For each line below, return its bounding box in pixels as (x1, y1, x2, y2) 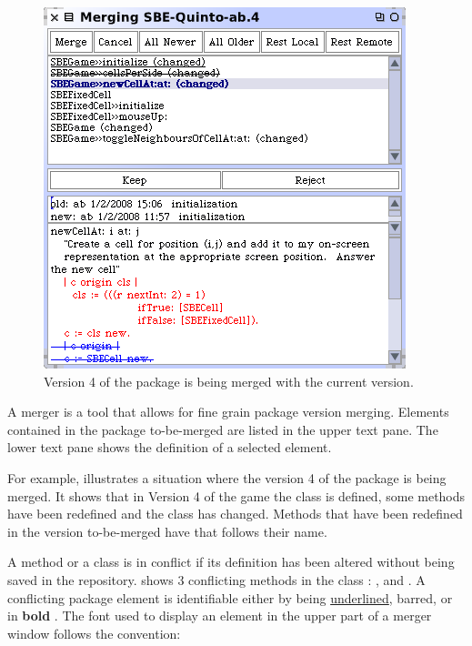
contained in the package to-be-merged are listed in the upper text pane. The (7, 419, 438, 439)
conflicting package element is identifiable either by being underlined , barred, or (7, 588, 453, 607)
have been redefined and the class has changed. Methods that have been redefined (7, 504, 463, 523)
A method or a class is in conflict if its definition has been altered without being (7, 552, 455, 571)
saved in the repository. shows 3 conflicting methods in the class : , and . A (7, 570, 426, 589)
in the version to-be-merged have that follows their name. (7, 521, 327, 540)
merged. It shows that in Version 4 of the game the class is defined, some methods (7, 486, 466, 505)
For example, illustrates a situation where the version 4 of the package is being (7, 468, 447, 487)
